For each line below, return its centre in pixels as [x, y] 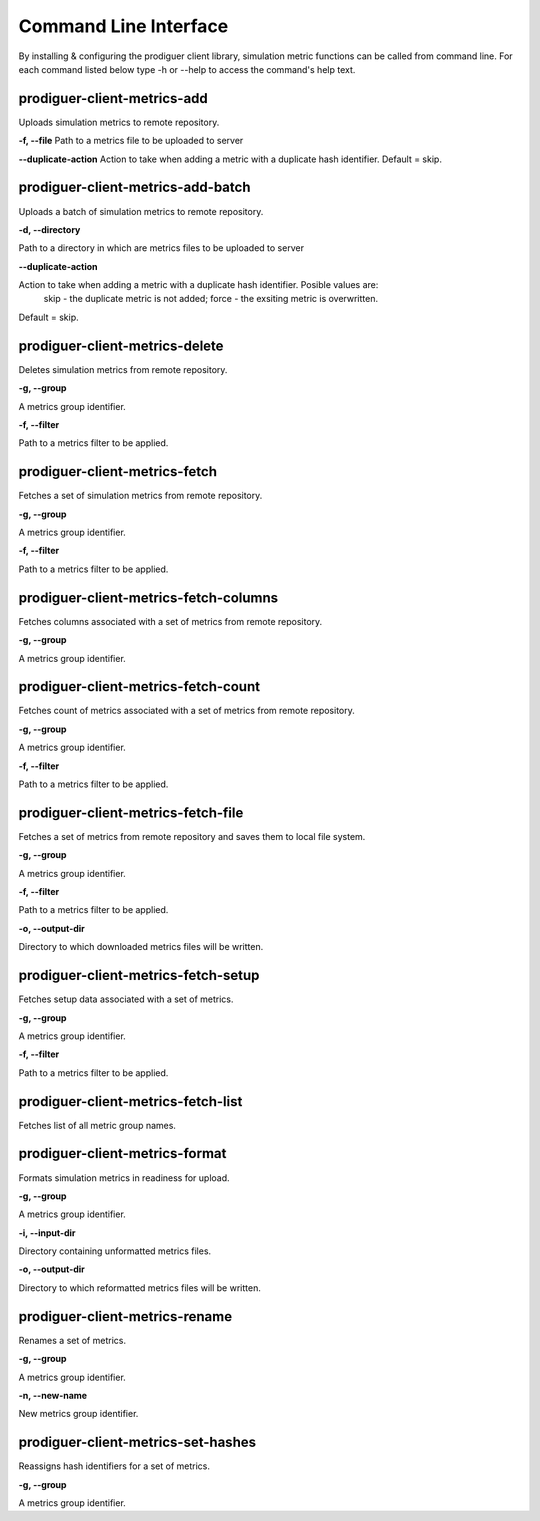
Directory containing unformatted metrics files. [115, 1251]
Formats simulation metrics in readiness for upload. [124, 1177]
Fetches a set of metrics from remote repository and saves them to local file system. [192, 836]
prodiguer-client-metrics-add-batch [134, 187]
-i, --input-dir [47, 1232]
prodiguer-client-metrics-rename [125, 1316]
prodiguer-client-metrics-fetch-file [131, 812]
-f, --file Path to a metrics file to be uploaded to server [131, 141]
